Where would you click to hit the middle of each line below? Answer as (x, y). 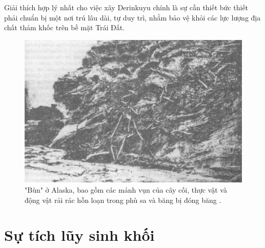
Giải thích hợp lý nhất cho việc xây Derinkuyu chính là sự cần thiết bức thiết (126, 7)
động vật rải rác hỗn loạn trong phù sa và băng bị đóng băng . (123, 200)
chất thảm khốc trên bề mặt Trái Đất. (65, 27)
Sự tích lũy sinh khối (79, 235)
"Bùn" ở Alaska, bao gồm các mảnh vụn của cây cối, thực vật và (126, 190)
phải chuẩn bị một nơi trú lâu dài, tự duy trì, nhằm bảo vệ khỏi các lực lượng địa (132, 17)
